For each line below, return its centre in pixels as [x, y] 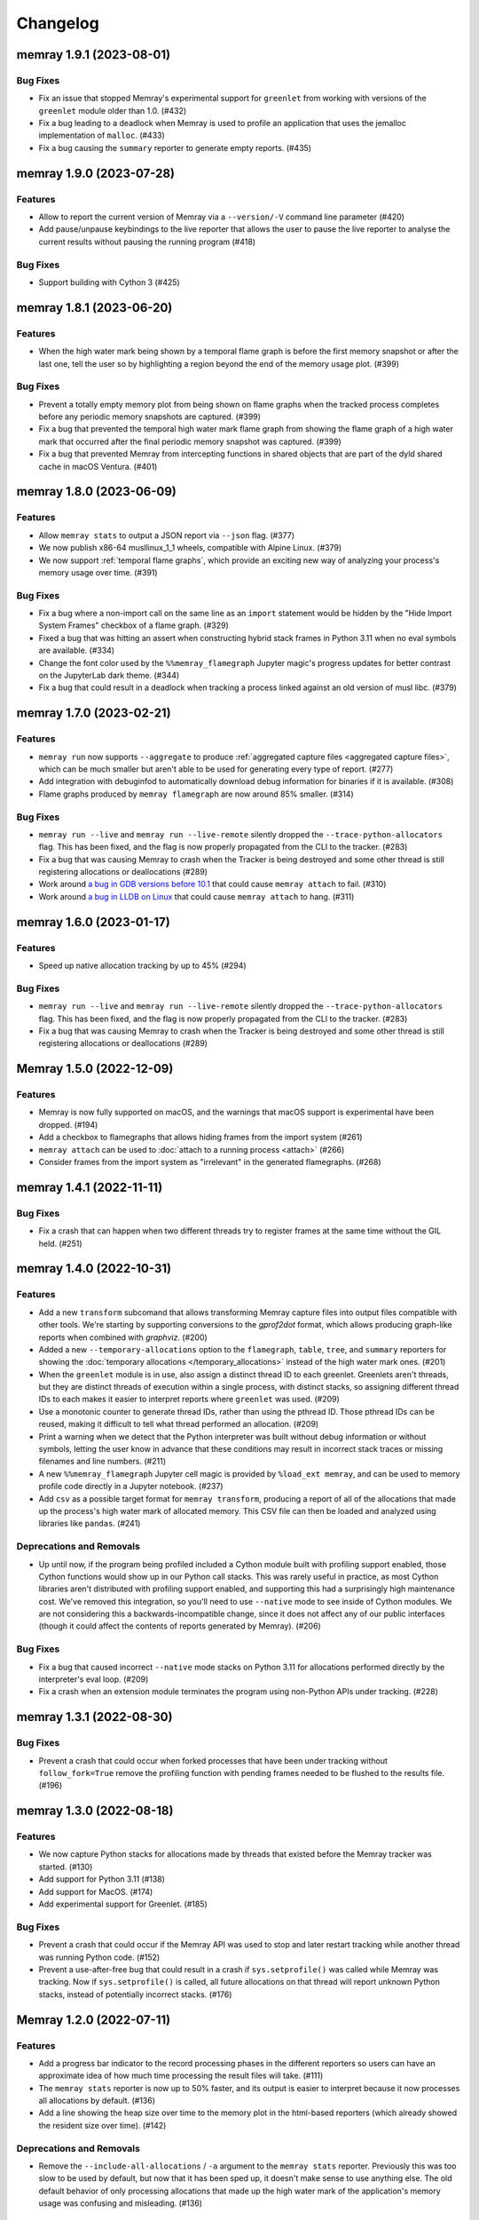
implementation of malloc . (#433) [102, 135]
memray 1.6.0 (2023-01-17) [93, 922]
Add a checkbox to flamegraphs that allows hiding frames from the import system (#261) [200, 1138]
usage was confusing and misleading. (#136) [121, 2203]
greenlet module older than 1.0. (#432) [113, 110]
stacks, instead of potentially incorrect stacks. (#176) [135, 1994]
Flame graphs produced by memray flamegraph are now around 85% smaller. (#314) [196, 794]
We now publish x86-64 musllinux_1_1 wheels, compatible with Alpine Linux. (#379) [190, 548]
